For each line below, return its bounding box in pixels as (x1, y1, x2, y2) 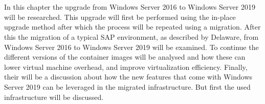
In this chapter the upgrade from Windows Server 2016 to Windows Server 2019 (4, 2, 255, 12)
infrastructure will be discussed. (4, 91, 104, 102)
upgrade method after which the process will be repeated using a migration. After (4, 21, 261, 32)
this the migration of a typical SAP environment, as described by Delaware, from (4, 31, 259, 42)
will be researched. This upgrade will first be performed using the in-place (4, 11, 236, 22)
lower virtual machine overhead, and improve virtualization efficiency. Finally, (4, 61, 248, 72)
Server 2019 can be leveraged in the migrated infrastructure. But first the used (4, 81, 251, 92)
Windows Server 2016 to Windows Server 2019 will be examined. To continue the (4, 41, 259, 52)
